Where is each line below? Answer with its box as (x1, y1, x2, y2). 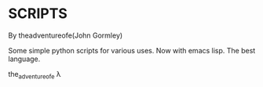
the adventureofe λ (8, 69, 61, 81)
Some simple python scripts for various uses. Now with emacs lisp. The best (8, 45, 256, 55)
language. (8, 54, 41, 63)
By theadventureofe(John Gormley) (8, 31, 123, 40)
